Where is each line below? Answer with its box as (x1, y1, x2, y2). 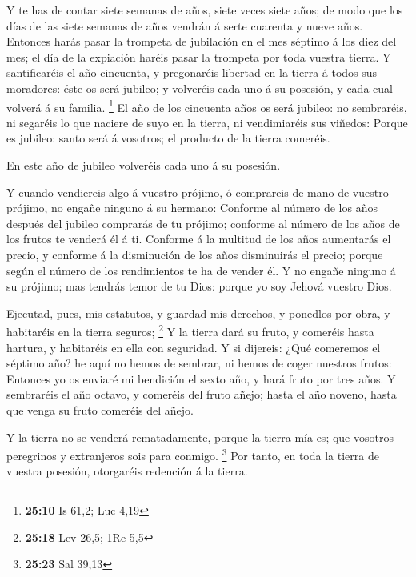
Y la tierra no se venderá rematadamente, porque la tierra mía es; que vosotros (6, 428, 394, 445)
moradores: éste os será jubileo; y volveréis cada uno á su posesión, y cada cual (6, 79, 393, 96)
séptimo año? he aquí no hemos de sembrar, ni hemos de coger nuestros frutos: (6, 355, 392, 371)
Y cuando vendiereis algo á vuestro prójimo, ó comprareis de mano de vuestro (6, 183, 389, 200)
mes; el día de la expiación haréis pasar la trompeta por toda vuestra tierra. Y (6, 48, 391, 65)
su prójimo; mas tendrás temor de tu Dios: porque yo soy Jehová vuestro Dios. (6, 278, 392, 295)
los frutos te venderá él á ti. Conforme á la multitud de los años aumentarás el (6, 230, 391, 247)
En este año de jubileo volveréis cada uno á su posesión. (6, 157, 281, 173)
